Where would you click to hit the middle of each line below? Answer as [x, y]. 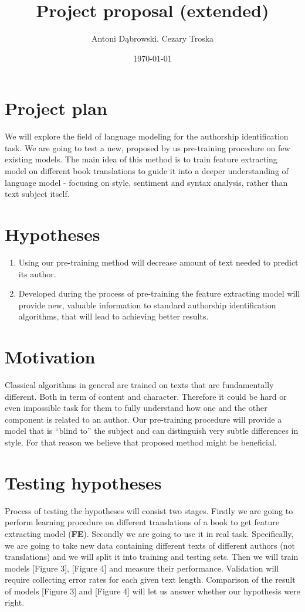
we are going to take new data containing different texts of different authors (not [150, 545]
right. [15, 602]
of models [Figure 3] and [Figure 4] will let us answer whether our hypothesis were [152, 591]
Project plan [56, 108]
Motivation [50, 357]
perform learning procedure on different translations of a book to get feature [142, 522]
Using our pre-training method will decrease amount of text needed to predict [158, 262]
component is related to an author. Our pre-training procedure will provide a [143, 419]
